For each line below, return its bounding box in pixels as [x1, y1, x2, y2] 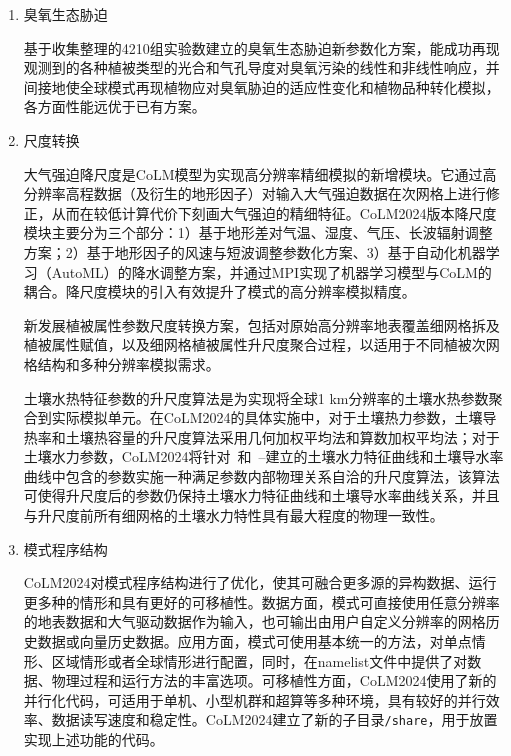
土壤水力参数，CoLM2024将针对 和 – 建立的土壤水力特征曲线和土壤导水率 [23, 446, 504, 467]
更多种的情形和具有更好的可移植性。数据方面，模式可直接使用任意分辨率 [23, 591, 500, 612]
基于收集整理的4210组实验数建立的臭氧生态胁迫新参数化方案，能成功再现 [23, 37, 500, 58]
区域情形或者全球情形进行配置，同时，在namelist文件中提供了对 [51, 650, 468, 671]
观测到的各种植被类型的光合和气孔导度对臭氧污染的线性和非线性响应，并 [23, 57, 500, 78]
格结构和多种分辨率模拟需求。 [23, 353, 220, 374]
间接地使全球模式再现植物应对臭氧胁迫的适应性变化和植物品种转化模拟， [23, 76, 500, 97]
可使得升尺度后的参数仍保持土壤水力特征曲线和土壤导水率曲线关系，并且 [23, 485, 500, 506]
